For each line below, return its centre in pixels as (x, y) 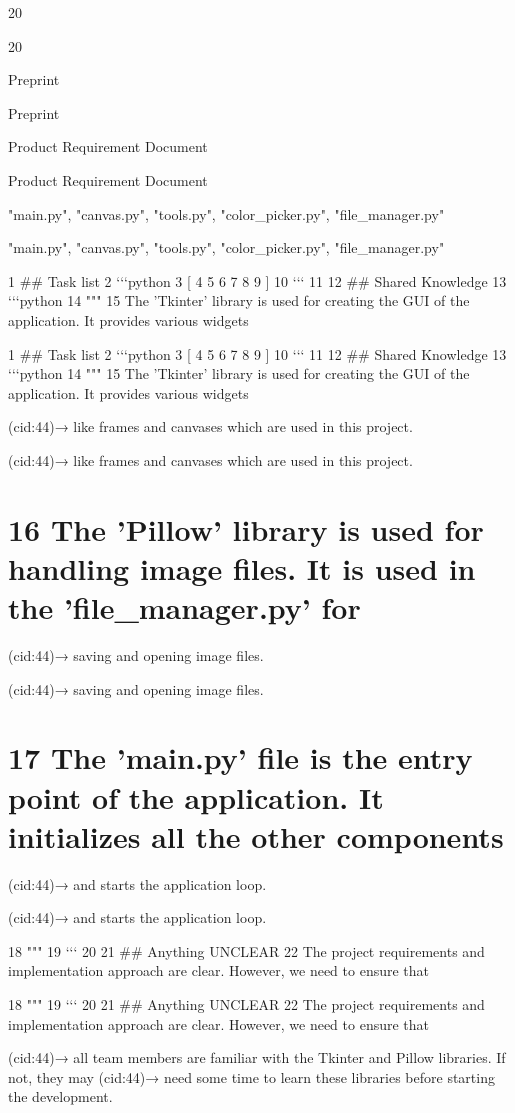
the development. (60, 1096)
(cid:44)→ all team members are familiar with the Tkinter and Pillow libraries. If (257, 1057)
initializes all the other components (256, 835)
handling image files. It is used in (242, 567)
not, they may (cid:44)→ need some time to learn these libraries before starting (251, 1076)
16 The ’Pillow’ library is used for (246, 528)
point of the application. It (196, 796)
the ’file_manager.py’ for (184, 607)
